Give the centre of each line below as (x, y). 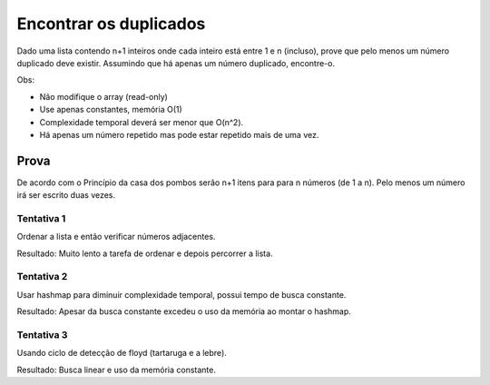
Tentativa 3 (42, 335)
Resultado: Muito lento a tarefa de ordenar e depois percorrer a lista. (145, 253)
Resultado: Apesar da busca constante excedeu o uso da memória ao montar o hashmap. (184, 311)
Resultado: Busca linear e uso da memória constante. (117, 370)
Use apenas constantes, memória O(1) (111, 110)
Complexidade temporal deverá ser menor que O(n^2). (142, 122)
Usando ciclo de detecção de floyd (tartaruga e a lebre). (122, 353)
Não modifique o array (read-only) (103, 96)
